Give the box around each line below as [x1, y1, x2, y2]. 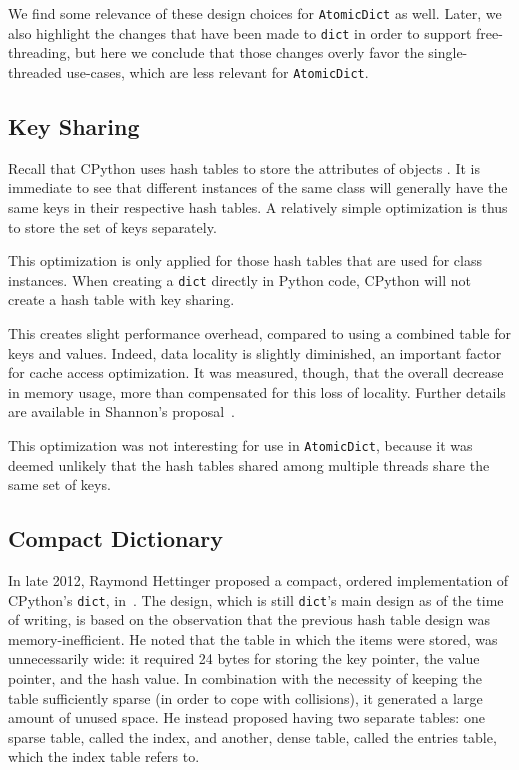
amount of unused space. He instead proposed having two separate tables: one [8, 707, 485, 728]
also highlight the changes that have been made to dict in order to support [8, 22, 472, 43]
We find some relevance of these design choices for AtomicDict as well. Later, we [8, 3, 502, 23]
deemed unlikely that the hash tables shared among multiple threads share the [8, 454, 490, 475]
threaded [8, 61, 62, 82]
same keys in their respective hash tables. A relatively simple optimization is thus [8, 196, 508, 217]
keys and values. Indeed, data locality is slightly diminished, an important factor [8, 342, 502, 363]
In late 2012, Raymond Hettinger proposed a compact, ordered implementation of [8, 570, 509, 590]
